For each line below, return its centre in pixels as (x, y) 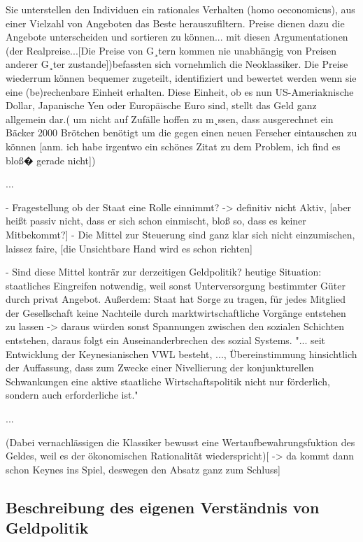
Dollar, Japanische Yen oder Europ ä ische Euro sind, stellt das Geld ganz (161, 105)
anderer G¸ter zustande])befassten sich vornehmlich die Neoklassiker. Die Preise (177, 64)
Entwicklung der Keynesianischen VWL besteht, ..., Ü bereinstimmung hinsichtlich (181, 354)
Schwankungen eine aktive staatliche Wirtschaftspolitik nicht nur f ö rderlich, (168, 381)
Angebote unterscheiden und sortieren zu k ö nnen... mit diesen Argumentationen (177, 37)
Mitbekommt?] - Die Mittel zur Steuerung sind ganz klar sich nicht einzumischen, (180, 234)
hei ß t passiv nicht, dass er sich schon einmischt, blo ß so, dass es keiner (156, 221)
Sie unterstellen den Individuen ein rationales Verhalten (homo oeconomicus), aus (180, 9)
